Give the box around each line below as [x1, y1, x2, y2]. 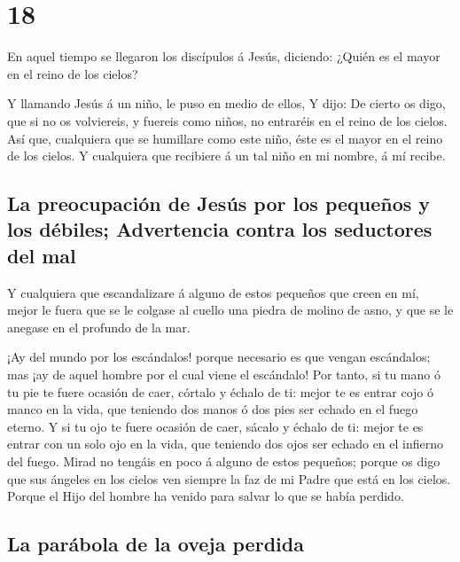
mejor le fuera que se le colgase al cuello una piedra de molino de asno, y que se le [7, 301, 454, 319]
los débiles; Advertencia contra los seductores [7, 215, 433, 243]
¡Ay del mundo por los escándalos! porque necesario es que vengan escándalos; [7, 347, 431, 366]
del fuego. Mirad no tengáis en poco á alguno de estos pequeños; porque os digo [7, 452, 441, 471]
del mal [7, 241, 76, 269]
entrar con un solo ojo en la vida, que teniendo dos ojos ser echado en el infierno [7, 434, 444, 453]
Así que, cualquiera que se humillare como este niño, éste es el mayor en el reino [7, 129, 443, 147]
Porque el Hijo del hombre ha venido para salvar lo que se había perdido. [7, 487, 404, 505]
